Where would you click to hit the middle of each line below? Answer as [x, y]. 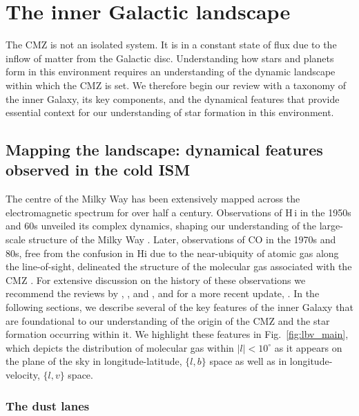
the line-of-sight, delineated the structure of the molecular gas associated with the [179, 266]
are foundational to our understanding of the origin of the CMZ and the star [168, 320]
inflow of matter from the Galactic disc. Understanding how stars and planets [170, 58]
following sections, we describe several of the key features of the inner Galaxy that [179, 307]
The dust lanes [48, 405]
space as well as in [248, 361]
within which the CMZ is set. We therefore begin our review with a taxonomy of [176, 85]
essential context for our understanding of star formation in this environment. [170, 112]
